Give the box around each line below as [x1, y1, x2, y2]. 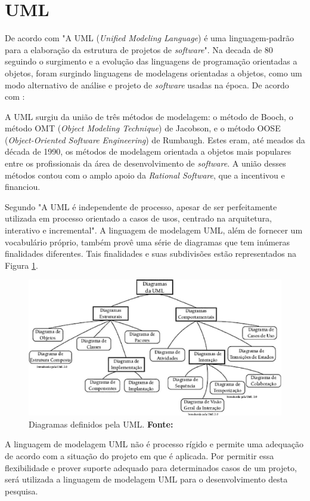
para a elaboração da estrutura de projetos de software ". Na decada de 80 [5, 43, 273, 56]
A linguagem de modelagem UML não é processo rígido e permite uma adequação [5, 438, 303, 450]
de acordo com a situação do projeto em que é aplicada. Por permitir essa [5, 449, 274, 462]
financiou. [5, 180, 41, 193]
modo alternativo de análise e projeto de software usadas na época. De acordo [5, 78, 289, 91]
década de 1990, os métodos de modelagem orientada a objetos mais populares [5, 145, 292, 158]
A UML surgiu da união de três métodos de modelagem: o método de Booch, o [5, 110, 293, 122]
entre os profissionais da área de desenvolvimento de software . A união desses [5, 157, 286, 170]
